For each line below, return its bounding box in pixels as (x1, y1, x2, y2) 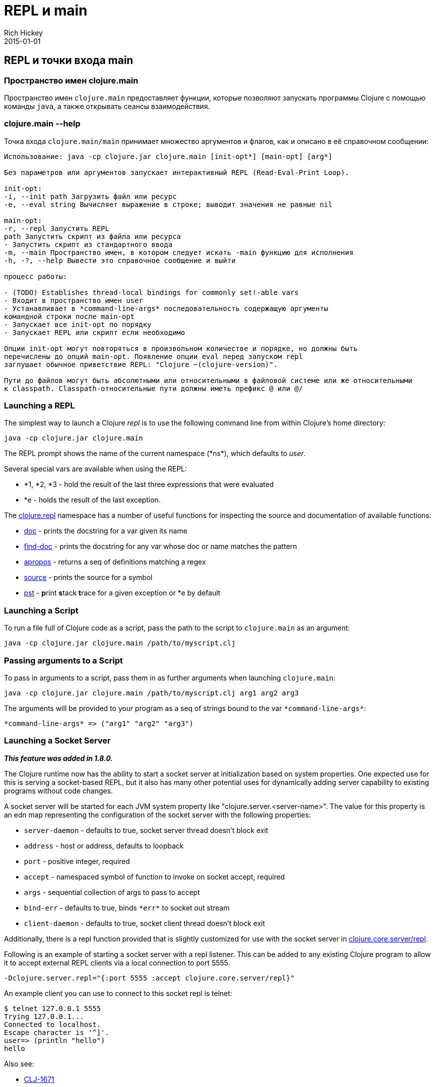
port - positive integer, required (24, 856, 130, 865)
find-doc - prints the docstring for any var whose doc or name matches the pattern (24, 542, 297, 551)
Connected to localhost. (4, 1020, 101, 1028)
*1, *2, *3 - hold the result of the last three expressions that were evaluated (24, 480, 274, 489)
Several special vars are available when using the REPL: (4, 464, 187, 473)
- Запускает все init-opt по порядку (4, 320, 152, 328)
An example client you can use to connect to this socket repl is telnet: (4, 988, 232, 997)
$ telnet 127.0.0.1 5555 (4, 1004, 101, 1012)
